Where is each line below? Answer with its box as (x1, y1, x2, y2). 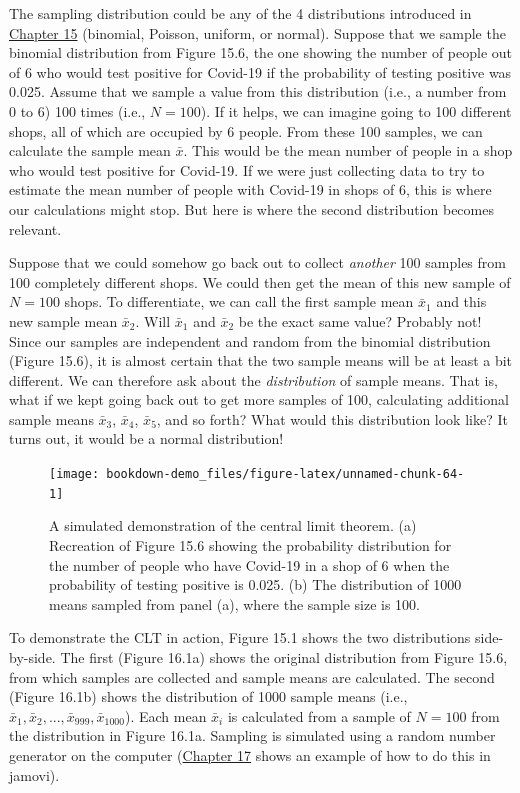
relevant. (9, 218, 62, 239)
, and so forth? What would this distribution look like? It (156, 408, 508, 429)
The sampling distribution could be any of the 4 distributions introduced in (9, 3, 472, 23)
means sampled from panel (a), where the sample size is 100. (49, 593, 421, 614)
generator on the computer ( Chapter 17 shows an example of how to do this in (9, 744, 491, 765)
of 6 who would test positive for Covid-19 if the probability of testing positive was (9, 61, 512, 82)
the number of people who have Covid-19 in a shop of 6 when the (49, 554, 450, 575)
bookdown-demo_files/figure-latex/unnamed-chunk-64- (106, 467, 465, 482)
